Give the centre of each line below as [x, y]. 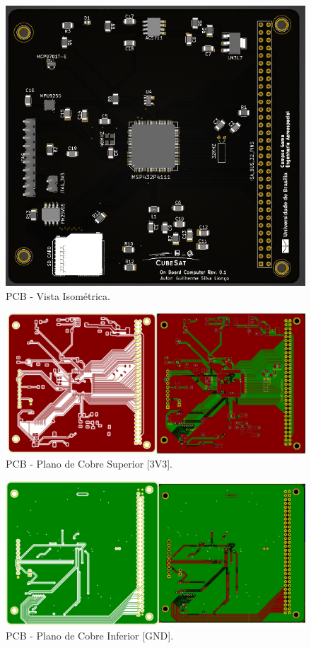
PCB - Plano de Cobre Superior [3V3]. [89, 464]
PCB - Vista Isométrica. [58, 295]
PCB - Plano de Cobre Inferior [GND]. [90, 635]
